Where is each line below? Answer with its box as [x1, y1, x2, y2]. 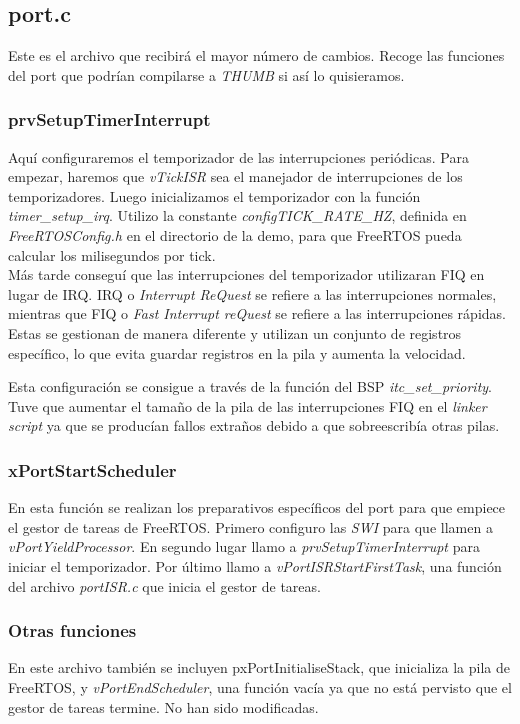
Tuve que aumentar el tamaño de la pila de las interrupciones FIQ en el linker [8, 395, 487, 416]
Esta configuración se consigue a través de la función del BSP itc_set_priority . [8, 376, 492, 397]
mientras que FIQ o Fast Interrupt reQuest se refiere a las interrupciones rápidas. [8, 303, 506, 324]
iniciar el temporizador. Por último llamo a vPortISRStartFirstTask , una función [8, 555, 502, 576]
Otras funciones [8, 618, 137, 643]
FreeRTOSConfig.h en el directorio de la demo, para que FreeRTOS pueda [8, 224, 462, 245]
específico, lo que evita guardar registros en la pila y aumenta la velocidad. [8, 342, 466, 363]
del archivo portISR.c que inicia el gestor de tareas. [8, 575, 321, 596]
